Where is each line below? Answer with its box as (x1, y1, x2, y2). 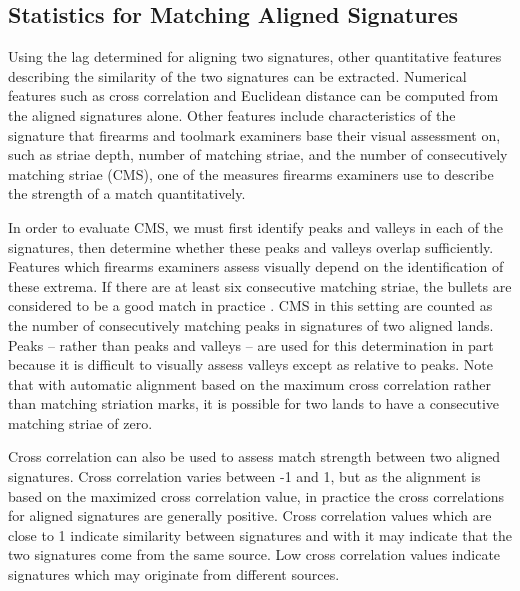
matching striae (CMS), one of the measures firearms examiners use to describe (8, 163, 494, 184)
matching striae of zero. (8, 412, 153, 433)
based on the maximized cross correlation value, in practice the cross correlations (8, 485, 505, 506)
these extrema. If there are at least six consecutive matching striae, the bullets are (8, 275, 512, 296)
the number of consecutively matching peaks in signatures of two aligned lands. (8, 314, 494, 335)
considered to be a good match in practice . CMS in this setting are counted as (8, 295, 493, 316)
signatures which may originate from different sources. (8, 564, 340, 585)
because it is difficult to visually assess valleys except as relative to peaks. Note (8, 354, 493, 375)
